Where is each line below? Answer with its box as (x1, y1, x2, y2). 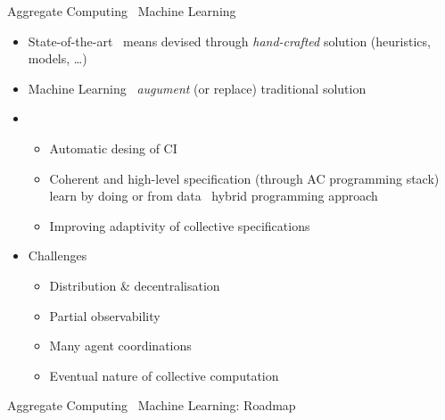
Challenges (28, 246, 87, 265)
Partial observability (49, 306, 161, 325)
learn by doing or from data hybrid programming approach (49, 186, 378, 205)
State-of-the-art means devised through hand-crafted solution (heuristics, (28, 31, 431, 50)
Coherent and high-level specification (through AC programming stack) (49, 169, 440, 187)
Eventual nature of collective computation (49, 366, 279, 384)
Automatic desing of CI (49, 138, 177, 157)
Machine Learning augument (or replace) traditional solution (28, 78, 367, 97)
